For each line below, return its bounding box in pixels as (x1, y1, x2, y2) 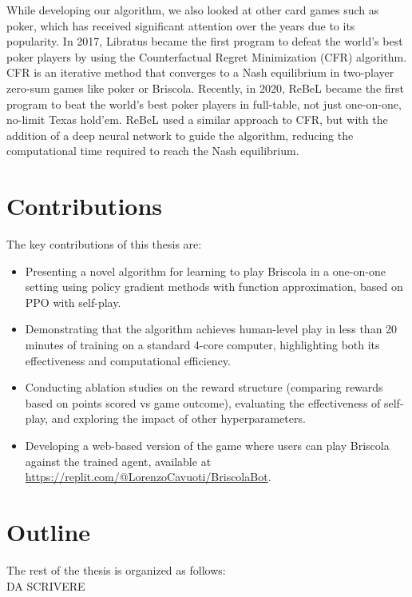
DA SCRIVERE (6, 577, 85, 594)
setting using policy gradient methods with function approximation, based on (25, 278, 403, 295)
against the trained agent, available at (25, 452, 212, 469)
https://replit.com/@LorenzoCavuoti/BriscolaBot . (25, 468, 271, 485)
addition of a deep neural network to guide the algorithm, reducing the (6, 126, 354, 143)
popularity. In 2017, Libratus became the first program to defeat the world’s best (6, 33, 403, 50)
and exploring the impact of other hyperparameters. (51, 410, 306, 427)
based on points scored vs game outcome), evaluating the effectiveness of (25, 394, 381, 411)
